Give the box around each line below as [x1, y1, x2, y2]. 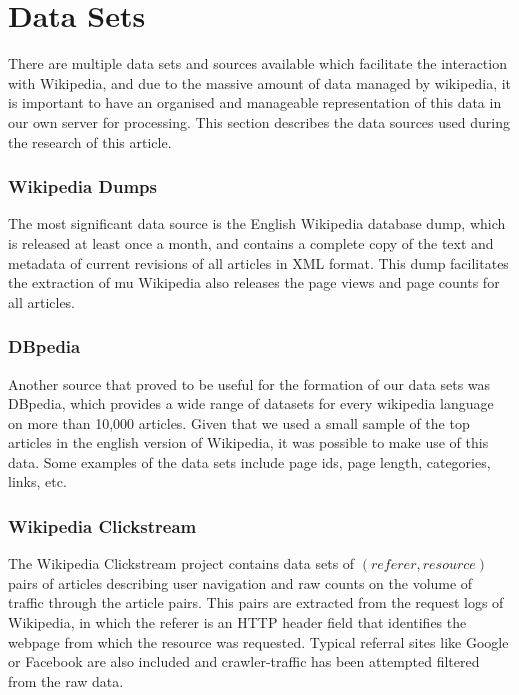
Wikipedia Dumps [8, 174, 157, 199]
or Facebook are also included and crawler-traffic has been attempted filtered [8, 651, 480, 672]
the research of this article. [8, 131, 172, 152]
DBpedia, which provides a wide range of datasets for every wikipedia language [8, 393, 494, 414]
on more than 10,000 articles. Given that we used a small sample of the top [8, 412, 470, 433]
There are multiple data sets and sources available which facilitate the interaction [8, 53, 507, 74]
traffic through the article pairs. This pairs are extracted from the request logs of [8, 592, 504, 613]
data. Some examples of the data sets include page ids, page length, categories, [8, 451, 491, 472]
